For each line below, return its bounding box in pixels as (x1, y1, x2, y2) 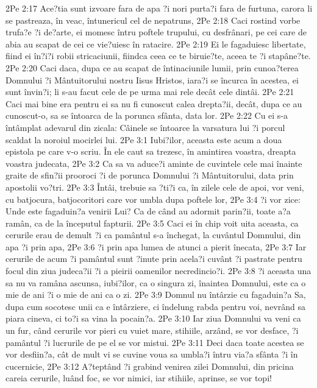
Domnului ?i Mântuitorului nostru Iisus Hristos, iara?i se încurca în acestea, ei (5, 73, 299, 86)
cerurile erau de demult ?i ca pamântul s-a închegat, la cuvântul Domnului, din (5, 228, 301, 241)
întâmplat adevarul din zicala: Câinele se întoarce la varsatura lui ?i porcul (5, 121, 285, 133)
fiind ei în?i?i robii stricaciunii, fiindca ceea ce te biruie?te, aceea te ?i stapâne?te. (5, 49, 311, 62)
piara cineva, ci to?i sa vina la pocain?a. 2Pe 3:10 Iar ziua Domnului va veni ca (5, 312, 301, 325)
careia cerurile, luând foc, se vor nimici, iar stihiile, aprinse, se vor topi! (5, 372, 272, 384)
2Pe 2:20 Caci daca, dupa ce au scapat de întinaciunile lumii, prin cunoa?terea (5, 61, 299, 74)
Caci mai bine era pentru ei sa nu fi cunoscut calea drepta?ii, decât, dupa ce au (5, 97, 302, 110)
